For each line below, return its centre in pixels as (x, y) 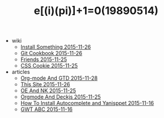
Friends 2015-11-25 (44, 59)
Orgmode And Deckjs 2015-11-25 (61, 97)
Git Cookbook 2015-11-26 (51, 53)
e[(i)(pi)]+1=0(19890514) (96, 11)
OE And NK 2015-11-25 (48, 91)
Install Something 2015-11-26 (56, 47)
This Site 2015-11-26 (45, 85)
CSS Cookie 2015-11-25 (49, 66)
